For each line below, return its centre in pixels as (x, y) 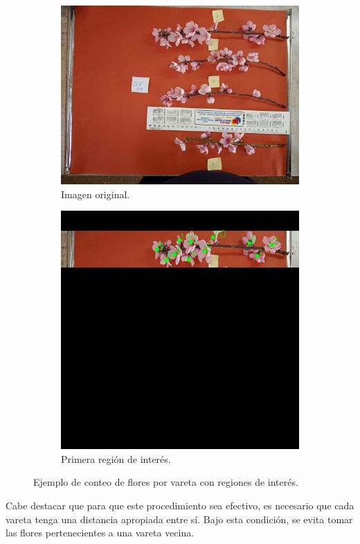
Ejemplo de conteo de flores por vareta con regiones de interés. (166, 482)
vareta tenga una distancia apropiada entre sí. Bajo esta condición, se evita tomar (179, 519)
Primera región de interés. (116, 458)
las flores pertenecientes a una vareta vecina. (100, 533)
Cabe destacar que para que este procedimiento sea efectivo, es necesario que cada (180, 505)
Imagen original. (96, 194)
